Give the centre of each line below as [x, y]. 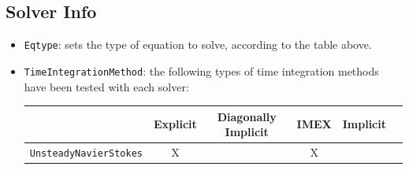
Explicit [175, 124]
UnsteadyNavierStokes [86, 154]
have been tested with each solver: [106, 86]
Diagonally [247, 116]
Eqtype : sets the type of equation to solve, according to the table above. [198, 44]
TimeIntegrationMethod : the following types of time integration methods [201, 70]
